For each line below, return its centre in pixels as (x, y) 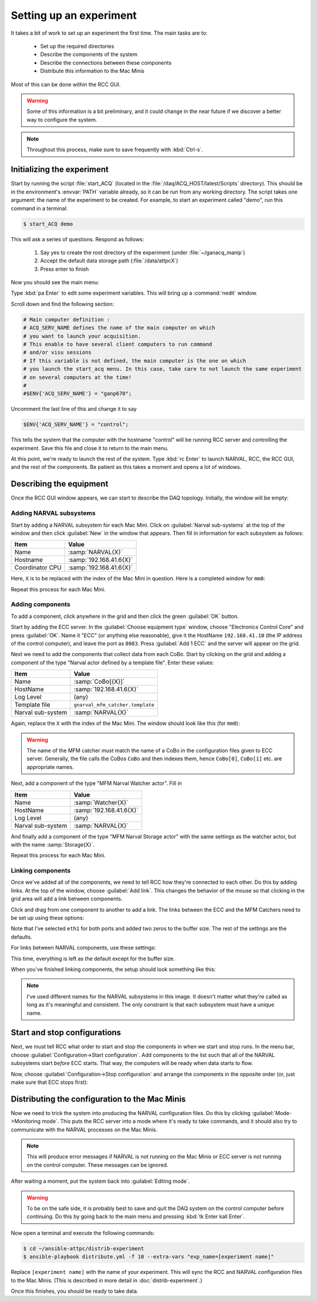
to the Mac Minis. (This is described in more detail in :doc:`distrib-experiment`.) (107, 1280)
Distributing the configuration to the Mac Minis (98, 1099)
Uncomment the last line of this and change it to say (74, 409)
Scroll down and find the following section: (63, 304)
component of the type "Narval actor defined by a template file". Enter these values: (112, 663)
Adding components (41, 604)
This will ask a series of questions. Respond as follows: (77, 239)
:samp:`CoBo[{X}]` (99, 681)
